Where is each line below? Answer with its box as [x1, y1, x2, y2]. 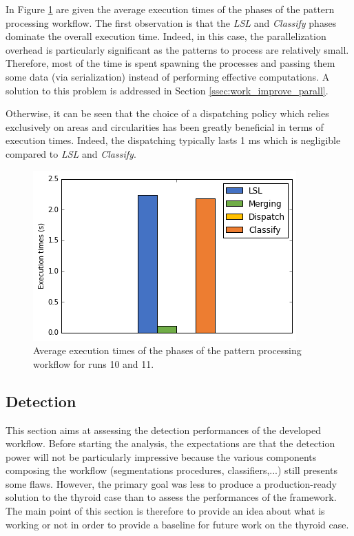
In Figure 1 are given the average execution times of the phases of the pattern [6, 2, 335, 16]
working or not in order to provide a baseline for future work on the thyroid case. [6, 517, 349, 531]
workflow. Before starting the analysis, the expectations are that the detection [6, 436, 335, 451]
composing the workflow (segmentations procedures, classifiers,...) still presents [6, 463, 337, 477]
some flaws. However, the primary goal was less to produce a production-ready [6, 476, 337, 491]
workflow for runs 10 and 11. [33, 356, 154, 371]
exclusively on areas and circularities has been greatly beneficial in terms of [6, 119, 324, 134]
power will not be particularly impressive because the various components [6, 449, 317, 464]
